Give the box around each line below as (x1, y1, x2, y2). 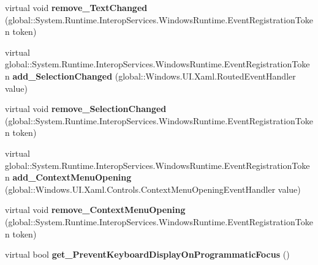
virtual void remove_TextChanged (5, 1, 148, 13)
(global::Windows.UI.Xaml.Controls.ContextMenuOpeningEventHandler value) (5, 182, 301, 195)
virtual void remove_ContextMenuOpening (5, 203, 186, 216)
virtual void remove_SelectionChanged (5, 102, 167, 115)
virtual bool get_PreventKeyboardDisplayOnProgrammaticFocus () (5, 248, 290, 261)
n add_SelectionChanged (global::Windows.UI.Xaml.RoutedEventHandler (5, 69, 296, 82)
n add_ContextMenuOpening (5, 171, 132, 184)
